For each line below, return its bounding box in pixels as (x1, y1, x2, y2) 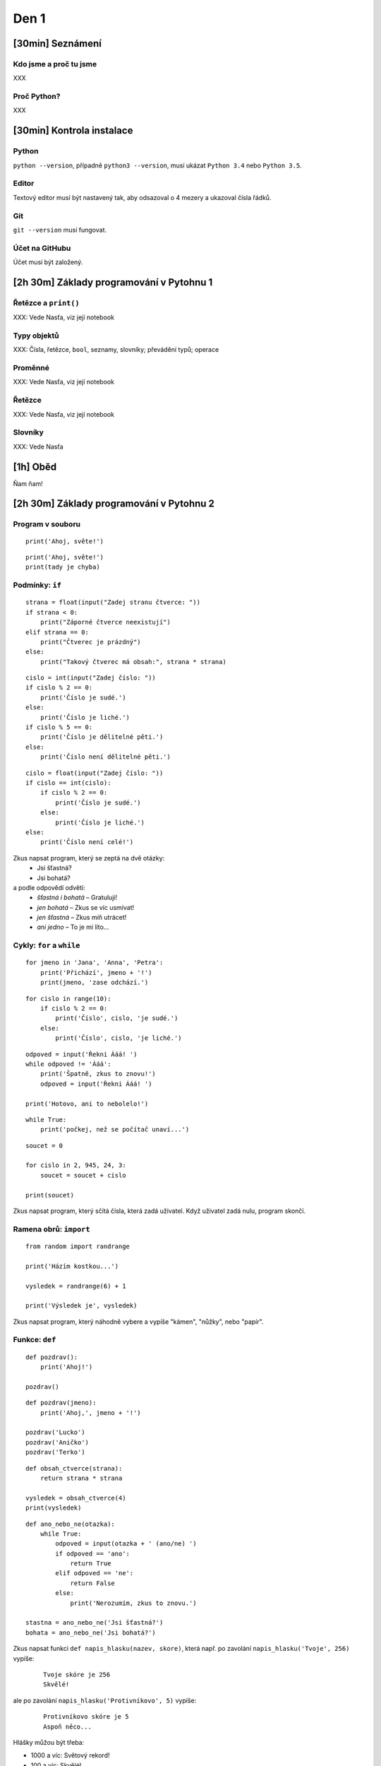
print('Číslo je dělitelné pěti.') (40, 733, 164, 741)
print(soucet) (25, 1191, 74, 1199)
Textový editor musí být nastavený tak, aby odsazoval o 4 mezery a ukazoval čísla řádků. (13, 193, 272, 201)
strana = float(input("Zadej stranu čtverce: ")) (25, 598, 201, 607)
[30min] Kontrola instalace (13, 124, 133, 137)
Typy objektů (13, 331, 59, 340)
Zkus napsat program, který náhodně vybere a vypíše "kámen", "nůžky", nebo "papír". (13, 1317, 264, 1326)
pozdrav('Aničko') (25, 1438, 90, 1446)
